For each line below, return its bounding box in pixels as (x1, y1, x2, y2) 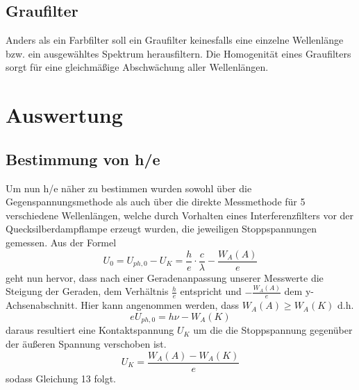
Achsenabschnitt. (6, 298, 78, 312)
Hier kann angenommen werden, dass (81, 298, 239, 312)
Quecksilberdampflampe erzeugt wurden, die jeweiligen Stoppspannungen (6, 221, 317, 236)
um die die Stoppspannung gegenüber (193, 323, 353, 337)
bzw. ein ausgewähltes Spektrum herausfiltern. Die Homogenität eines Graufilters (6, 46, 351, 60)
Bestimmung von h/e (6, 148, 160, 169)
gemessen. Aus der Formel (6, 235, 117, 249)
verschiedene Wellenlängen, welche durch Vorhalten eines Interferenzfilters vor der (6, 207, 354, 222)
